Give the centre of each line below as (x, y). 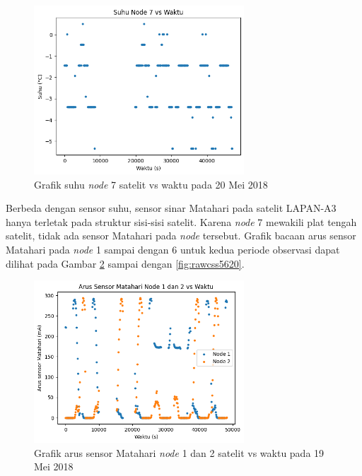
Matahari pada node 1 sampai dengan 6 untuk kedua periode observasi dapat (173, 249)
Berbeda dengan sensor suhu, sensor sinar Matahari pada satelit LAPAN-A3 (171, 208)
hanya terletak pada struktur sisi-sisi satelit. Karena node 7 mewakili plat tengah (181, 221)
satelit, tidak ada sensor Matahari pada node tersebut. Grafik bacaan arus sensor (181, 236)
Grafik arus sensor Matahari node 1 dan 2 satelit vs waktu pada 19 (179, 452)
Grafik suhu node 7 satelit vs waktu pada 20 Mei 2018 (151, 184)
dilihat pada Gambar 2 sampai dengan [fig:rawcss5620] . (125, 263)
